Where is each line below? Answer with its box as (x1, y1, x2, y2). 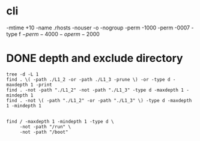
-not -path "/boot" (19, 129, 68, 135)
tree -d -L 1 (6, 71, 39, 77)
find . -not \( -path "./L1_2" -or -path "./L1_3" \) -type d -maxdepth (6, 97, 192, 103)
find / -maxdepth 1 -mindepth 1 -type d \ (6, 118, 114, 124)
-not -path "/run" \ (19, 124, 71, 130)
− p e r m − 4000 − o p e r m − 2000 (22, 30, 100, 37)
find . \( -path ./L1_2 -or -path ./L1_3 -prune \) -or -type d (6, 76, 171, 82)
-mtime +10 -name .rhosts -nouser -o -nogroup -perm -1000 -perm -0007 (6, 24, 190, 31)
